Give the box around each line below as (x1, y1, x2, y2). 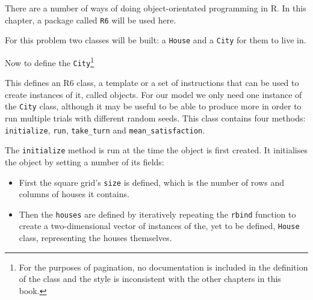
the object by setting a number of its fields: (5, 155, 164, 168)
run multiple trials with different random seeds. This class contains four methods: (5, 112, 306, 124)
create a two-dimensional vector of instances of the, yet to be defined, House (19, 219, 300, 232)
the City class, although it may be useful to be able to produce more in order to (5, 100, 302, 112)
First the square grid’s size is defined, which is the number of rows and (19, 176, 284, 188)
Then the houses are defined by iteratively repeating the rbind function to (19, 207, 296, 220)
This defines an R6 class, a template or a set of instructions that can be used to (5, 76, 299, 89)
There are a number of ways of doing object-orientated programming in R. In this (5, 2, 306, 14)
